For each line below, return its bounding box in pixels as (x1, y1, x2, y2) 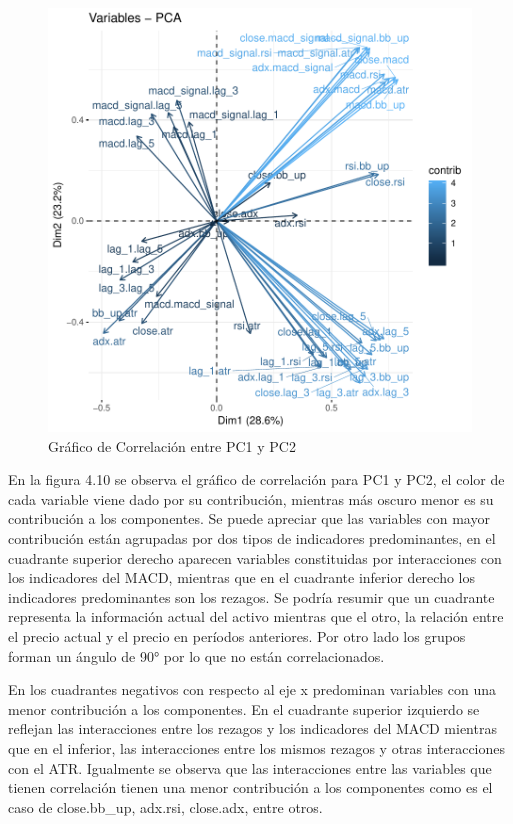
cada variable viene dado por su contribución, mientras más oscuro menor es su (8, 488, 494, 509)
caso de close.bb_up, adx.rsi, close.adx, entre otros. (8, 796, 323, 817)
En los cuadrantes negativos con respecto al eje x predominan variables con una (8, 679, 496, 700)
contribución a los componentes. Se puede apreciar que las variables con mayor (8, 508, 490, 529)
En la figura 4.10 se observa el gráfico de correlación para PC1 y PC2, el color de (8, 469, 505, 490)
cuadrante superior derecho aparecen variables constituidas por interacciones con (8, 547, 502, 568)
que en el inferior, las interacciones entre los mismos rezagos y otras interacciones (8, 737, 506, 758)
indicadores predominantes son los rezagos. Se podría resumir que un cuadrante (8, 586, 495, 607)
